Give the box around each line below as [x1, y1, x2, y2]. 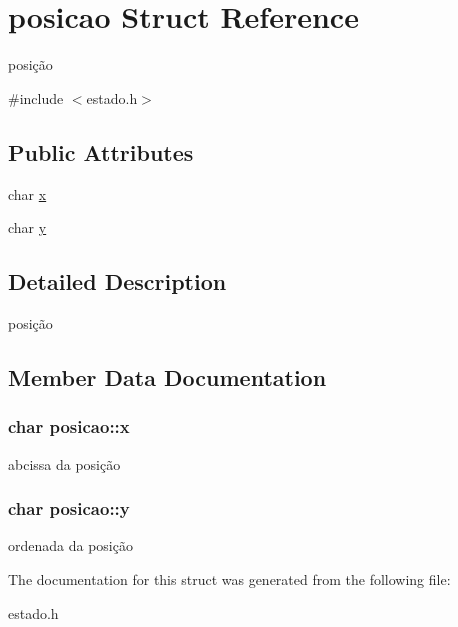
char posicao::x [8, 414, 130, 439]
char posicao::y [8, 496, 130, 521]
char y [8, 217, 47, 238]
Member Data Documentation [8, 361, 327, 392]
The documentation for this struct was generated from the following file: [8, 568, 451, 589]
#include [8, 87, 64, 108]
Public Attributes [8, 136, 194, 167]
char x [8, 183, 47, 204]
